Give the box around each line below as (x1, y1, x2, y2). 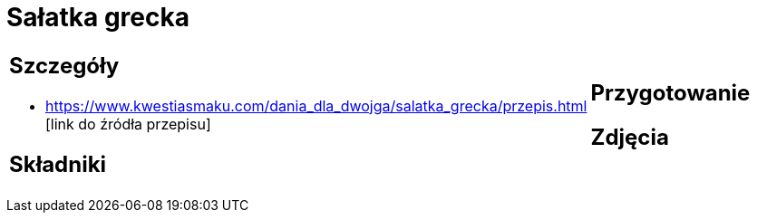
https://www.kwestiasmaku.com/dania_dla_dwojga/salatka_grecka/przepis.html (45, 96, 587, 115)
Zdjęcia (590, 123, 669, 150)
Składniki (9, 150, 107, 177)
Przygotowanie (590, 79, 751, 106)
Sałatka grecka (6, 2, 189, 33)
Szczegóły (9, 52, 120, 79)
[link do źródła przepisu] (45, 114, 211, 133)
